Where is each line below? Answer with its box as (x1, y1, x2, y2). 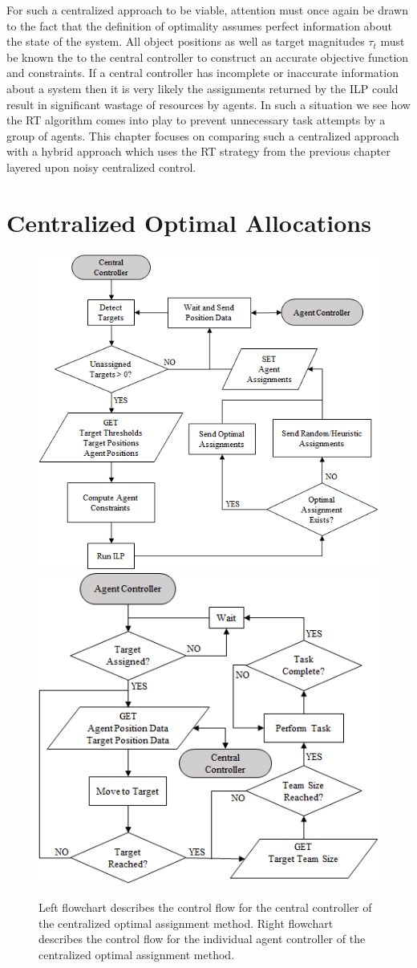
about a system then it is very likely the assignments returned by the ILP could (6, 79, 399, 96)
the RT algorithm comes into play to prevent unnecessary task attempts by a (6, 112, 386, 128)
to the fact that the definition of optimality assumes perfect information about (6, 17, 393, 34)
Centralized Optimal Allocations (6, 205, 371, 238)
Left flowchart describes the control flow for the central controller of (38, 899, 372, 916)
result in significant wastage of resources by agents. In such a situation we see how (6, 96, 411, 112)
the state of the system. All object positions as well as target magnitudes (6, 33, 365, 50)
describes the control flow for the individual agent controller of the (38, 930, 366, 947)
